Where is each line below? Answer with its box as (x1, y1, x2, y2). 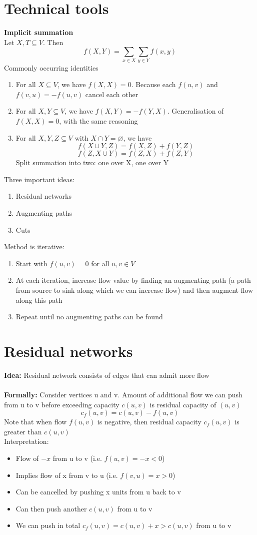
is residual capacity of (149, 399, 216, 409)
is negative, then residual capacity (97, 416, 201, 427)
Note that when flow (4, 416, 67, 427)
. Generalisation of (167, 106, 224, 116)
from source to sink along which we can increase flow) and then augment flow (15, 284, 253, 295)
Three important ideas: (4, 174, 74, 184)
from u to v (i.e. (52, 453, 102, 463)
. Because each (131, 79, 176, 90)
